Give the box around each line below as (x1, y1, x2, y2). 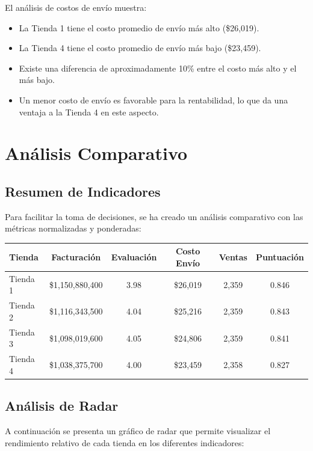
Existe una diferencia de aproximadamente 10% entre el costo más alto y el (19, 61, 297, 74)
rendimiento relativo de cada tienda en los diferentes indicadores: (5, 436, 244, 449)
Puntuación (255, 251, 304, 263)
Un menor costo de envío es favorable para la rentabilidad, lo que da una (19, 93, 288, 106)
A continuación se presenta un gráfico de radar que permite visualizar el (5, 425, 271, 437)
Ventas (218, 251, 247, 263)
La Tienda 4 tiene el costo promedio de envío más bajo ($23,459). (19, 41, 261, 54)
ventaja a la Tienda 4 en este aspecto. (19, 105, 159, 118)
